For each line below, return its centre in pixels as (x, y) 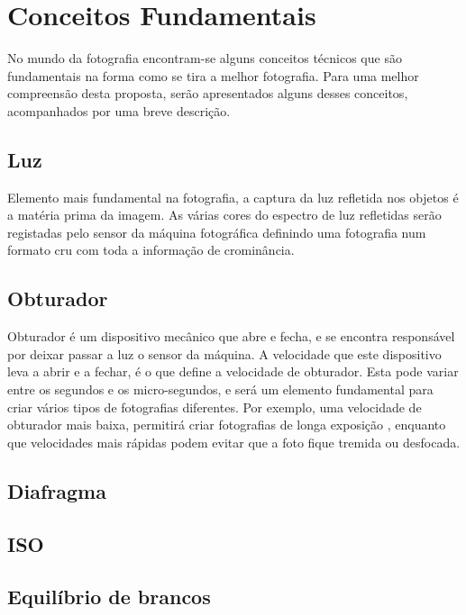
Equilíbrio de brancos (109, 597)
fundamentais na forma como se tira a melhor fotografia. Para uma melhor (213, 75)
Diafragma (57, 490)
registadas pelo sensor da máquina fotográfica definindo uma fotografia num (217, 232)
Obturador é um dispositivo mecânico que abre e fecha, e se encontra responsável (231, 336)
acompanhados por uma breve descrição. (119, 110)
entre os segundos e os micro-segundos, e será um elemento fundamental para (220, 389)
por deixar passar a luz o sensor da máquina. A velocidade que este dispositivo (224, 353)
